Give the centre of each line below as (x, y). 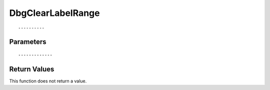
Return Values (32, 69)
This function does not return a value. (48, 81)
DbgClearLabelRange (54, 13)
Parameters (28, 42)
